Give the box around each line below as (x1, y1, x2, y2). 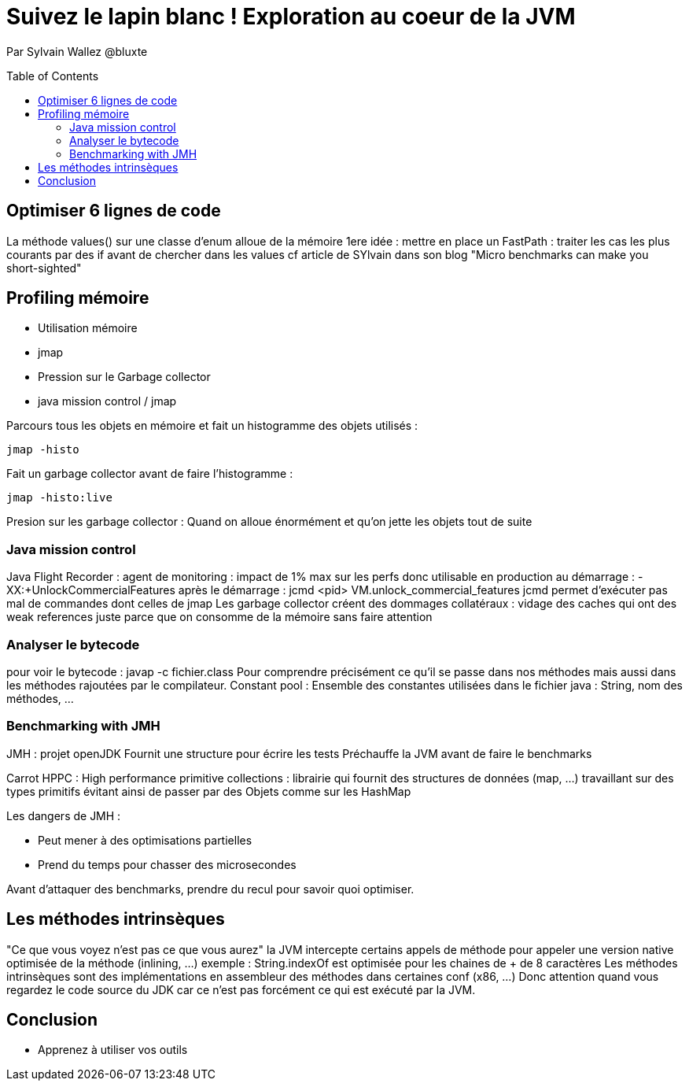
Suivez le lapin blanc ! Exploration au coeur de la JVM (6, 3, 576, 30)
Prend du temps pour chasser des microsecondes (38, 857, 297, 871)
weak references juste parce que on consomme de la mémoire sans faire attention (6, 610, 433, 624)
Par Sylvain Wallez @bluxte (6, 44, 148, 58)
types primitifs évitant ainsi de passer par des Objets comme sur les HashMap (6, 784, 411, 798)
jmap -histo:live (6, 491, 112, 505)
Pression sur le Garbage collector (38, 370, 211, 384)
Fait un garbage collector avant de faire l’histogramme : (6, 467, 293, 481)
